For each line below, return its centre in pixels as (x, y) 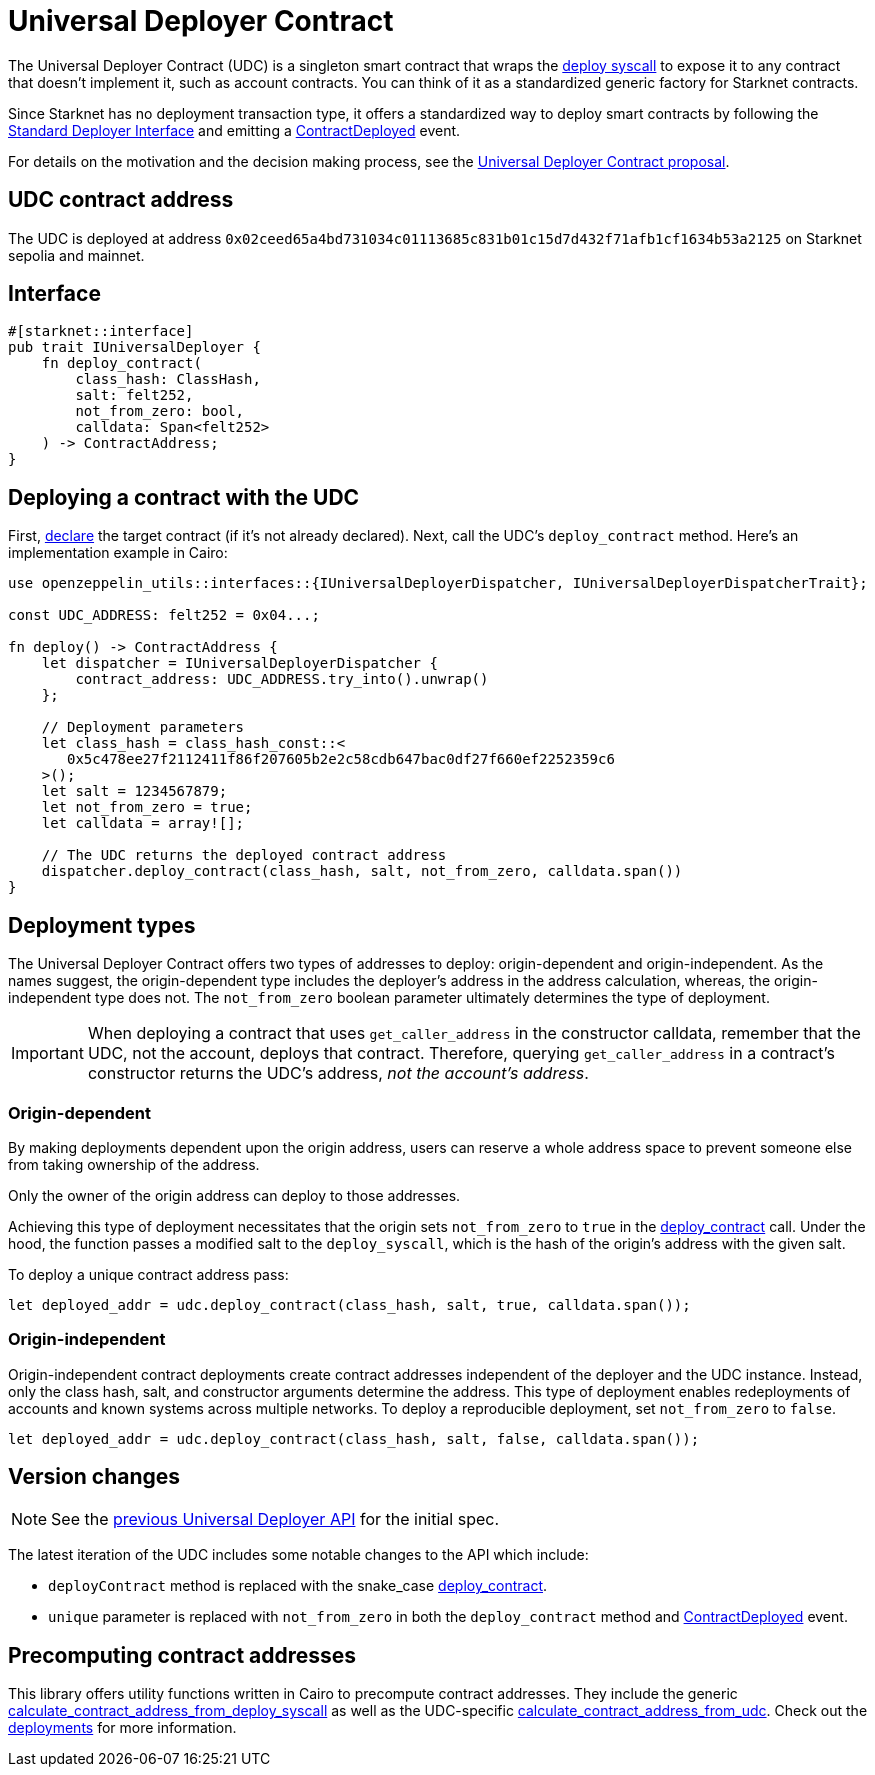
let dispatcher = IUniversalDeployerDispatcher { (239, 663)
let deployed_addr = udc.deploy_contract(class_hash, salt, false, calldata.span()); (354, 1438)
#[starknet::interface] (101, 331)
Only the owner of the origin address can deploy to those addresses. (234, 1195)
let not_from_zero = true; (147, 807)
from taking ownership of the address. (134, 1164)
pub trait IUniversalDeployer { (134, 347)
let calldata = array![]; (143, 823)
